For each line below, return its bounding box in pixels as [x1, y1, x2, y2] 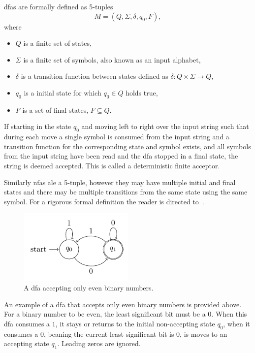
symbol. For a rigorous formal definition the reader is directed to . [4, 196, 204, 206]
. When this [211, 309, 247, 319]
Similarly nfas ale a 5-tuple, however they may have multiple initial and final [4, 177, 236, 187]
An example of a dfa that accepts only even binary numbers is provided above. [4, 299, 242, 309]
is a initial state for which [24, 87, 101, 97]
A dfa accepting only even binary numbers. [24, 282, 154, 292]
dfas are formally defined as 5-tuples [4, 1, 113, 11]
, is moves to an [180, 328, 227, 339]
